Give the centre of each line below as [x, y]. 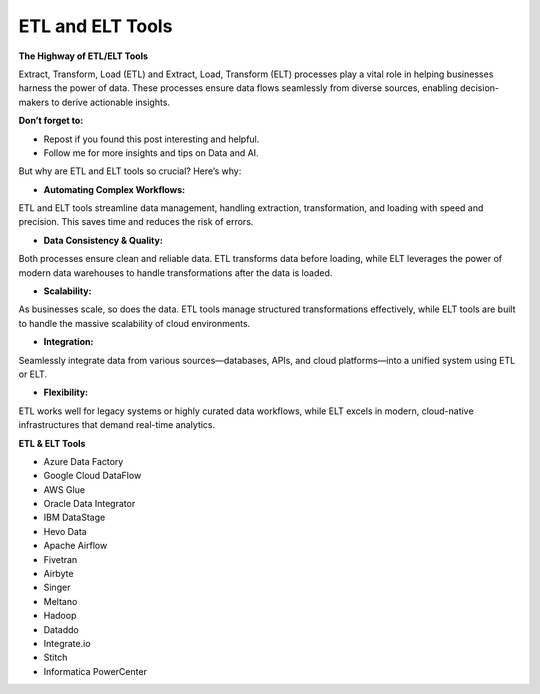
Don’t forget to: [51, 121]
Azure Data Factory [83, 461]
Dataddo [61, 629]
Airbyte [58, 574]
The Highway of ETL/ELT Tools [83, 56]
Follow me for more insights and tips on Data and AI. [151, 152]
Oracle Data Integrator [89, 504]
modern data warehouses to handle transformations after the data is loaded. [175, 272]
